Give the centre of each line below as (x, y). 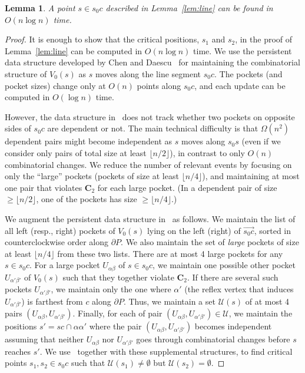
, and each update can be (240, 85)
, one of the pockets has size (87, 199)
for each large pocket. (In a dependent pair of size (187, 187)
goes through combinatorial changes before (213, 339)
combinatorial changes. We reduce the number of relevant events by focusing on (148, 164)
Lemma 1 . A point (40, 8)
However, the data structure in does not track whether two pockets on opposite (150, 116)
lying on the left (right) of (194, 230)
